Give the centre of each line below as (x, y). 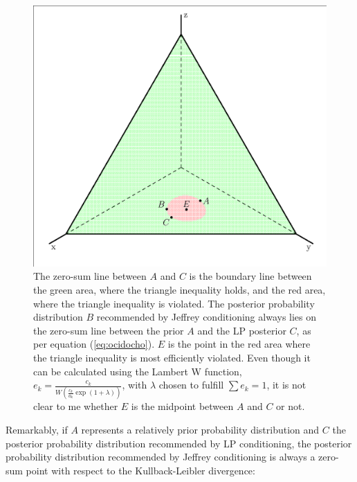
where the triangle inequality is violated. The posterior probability (174, 303)
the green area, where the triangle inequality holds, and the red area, (180, 289)
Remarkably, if (37, 430)
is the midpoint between (182, 406)
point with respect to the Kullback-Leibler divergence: (140, 470)
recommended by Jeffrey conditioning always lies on (207, 317)
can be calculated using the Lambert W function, (138, 371)
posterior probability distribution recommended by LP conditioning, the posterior (179, 443)
